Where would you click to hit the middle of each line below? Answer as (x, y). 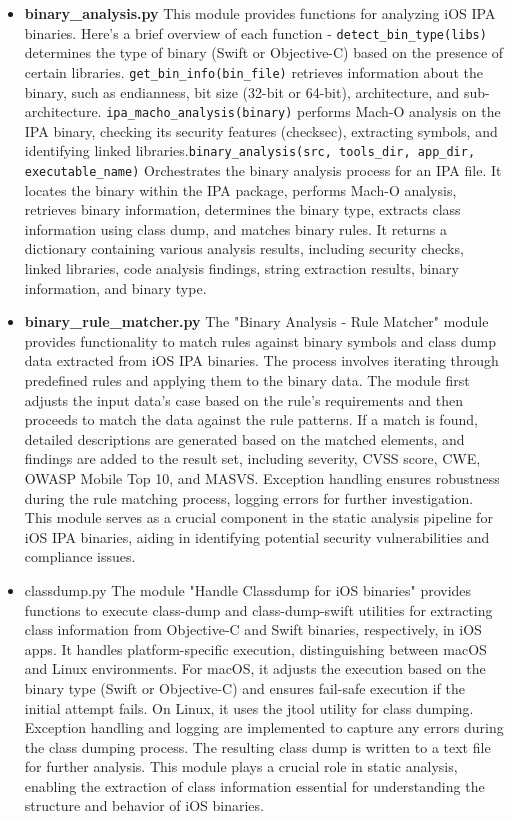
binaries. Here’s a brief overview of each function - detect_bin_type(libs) (255, 32)
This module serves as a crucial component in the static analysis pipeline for (258, 517)
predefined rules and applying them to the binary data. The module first (247, 380)
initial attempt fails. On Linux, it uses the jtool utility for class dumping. (249, 707)
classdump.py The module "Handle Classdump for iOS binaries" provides (248, 589)
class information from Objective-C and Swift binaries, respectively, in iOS (253, 629)
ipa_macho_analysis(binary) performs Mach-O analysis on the (303, 111)
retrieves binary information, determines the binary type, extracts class (242, 209)
